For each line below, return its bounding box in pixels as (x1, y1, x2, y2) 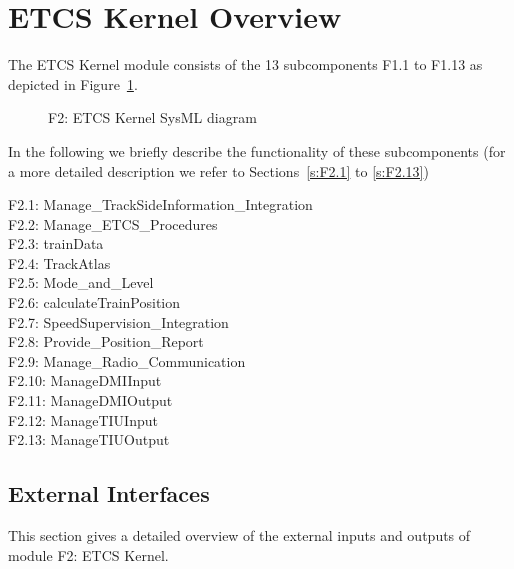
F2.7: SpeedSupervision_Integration (8, 311, 229, 332)
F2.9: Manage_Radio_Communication (8, 350, 246, 371)
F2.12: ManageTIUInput (8, 409, 158, 430)
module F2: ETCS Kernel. (8, 544, 169, 565)
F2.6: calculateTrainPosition (8, 292, 181, 313)
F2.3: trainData (8, 233, 104, 254)
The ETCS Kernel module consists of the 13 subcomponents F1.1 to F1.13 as (8, 54, 483, 75)
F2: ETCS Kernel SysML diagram (48, 107, 257, 128)
